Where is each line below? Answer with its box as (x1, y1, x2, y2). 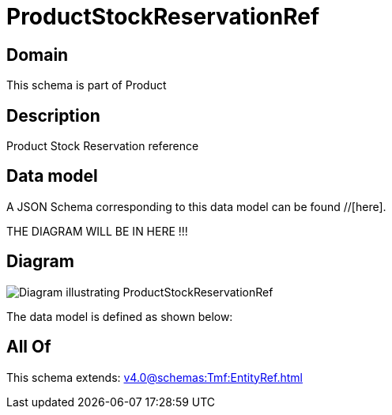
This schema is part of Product (6, 78, 167, 92)
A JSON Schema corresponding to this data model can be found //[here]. (6, 199, 386, 213)
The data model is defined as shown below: (6, 309, 233, 323)
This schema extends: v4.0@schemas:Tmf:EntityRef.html (6, 370, 303, 384)
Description (6, 105, 100, 126)
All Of (6, 337, 51, 357)
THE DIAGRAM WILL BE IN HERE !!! (6, 224, 188, 238)
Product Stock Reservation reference (6, 139, 199, 153)
